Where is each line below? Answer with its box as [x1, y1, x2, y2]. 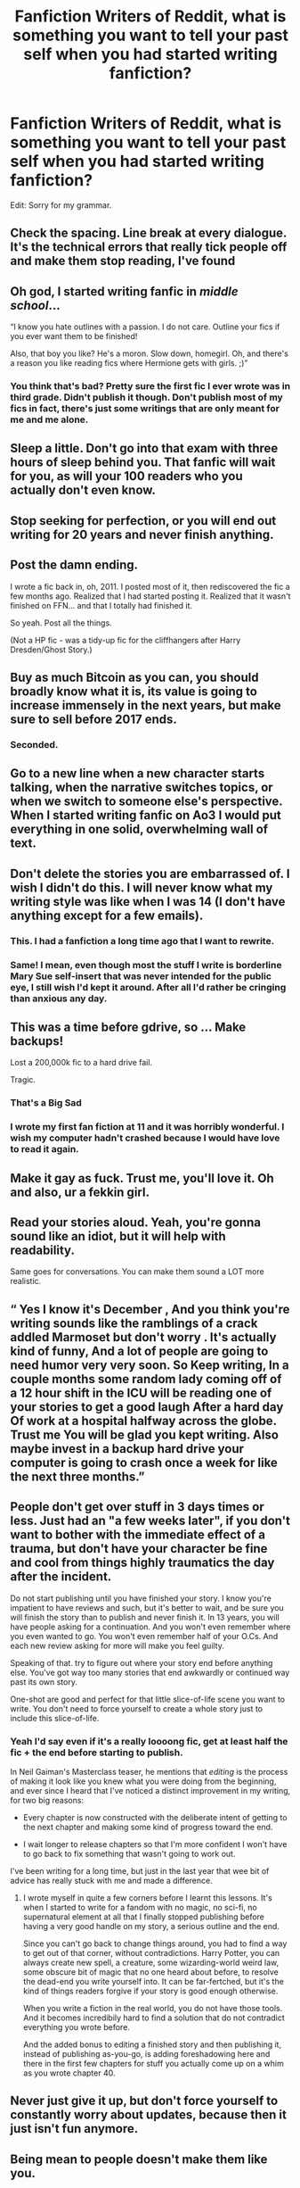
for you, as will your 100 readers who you [10, 468, 243, 484]
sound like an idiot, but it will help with [10, 1229, 226, 1244]
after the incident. [10, 1569, 112, 1585]
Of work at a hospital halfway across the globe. [10, 1413, 277, 1429]
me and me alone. [10, 413, 89, 426]
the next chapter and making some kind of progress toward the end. [22, 1821, 273, 1832]
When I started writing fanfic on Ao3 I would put [10, 808, 281, 823]
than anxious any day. [10, 992, 108, 1005]
